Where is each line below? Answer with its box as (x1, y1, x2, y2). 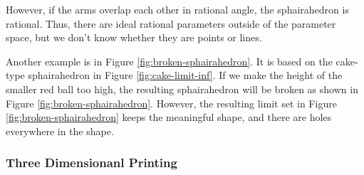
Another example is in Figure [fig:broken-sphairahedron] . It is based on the (6, 53, 333, 68)
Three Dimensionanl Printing (6, 154, 177, 171)
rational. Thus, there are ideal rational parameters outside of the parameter (6, 16, 336, 31)
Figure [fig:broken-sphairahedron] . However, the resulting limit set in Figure (6, 95, 337, 110)
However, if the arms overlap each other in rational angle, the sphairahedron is (6, 2, 349, 16)
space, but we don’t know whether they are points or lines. (6, 30, 262, 45)
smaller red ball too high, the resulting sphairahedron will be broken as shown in (6, 81, 358, 96)
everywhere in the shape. (6, 123, 114, 138)
